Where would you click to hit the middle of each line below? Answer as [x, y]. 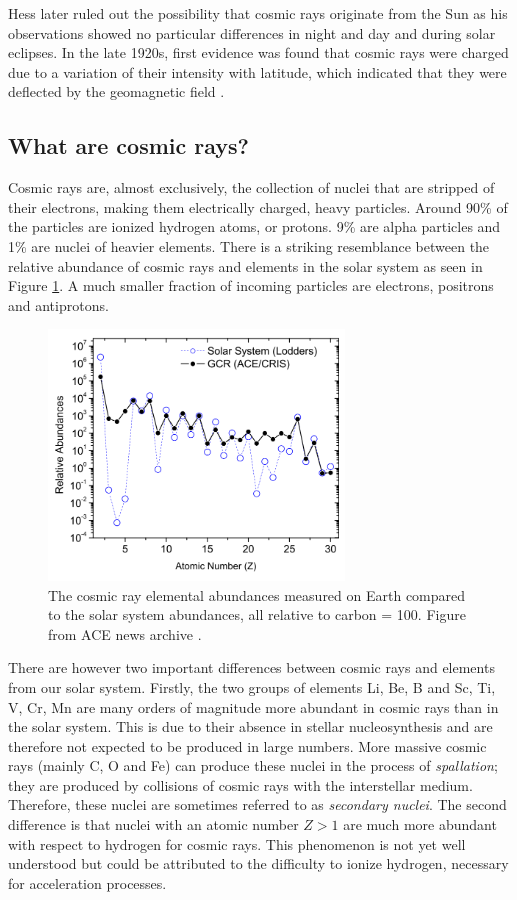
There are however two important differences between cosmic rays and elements [251, 667]
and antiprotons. [58, 304]
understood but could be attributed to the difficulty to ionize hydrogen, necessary [258, 863]
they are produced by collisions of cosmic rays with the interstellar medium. [240, 784]
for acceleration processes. [87, 882]
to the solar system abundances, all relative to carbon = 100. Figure [257, 614]
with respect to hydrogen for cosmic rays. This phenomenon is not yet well [237, 843]
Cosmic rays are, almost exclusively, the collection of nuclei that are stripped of [251, 187]
